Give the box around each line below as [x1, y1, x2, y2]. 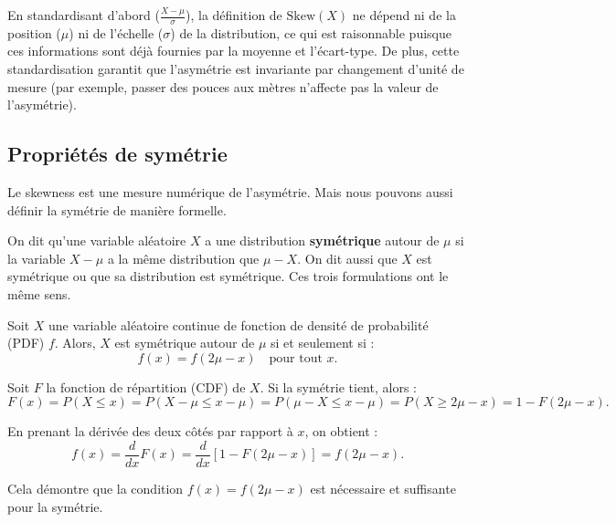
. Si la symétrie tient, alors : [260, 377, 417, 396]
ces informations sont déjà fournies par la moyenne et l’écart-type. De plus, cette [7, 41, 460, 60]
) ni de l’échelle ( [69, 23, 164, 42]
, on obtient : [304, 422, 378, 441]
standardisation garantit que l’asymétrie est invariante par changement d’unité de [7, 59, 464, 78]
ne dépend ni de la [352, 5, 456, 24]
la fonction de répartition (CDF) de [46, 377, 246, 396]
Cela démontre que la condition [7, 479, 184, 497]
